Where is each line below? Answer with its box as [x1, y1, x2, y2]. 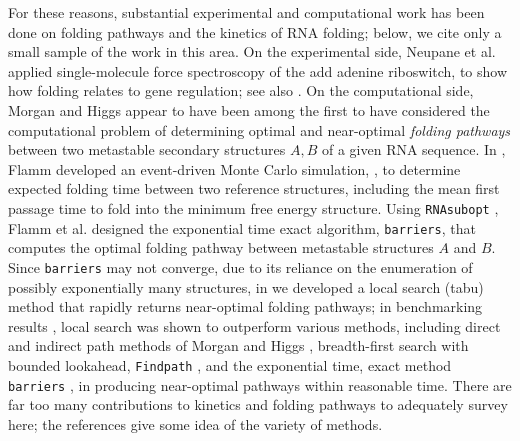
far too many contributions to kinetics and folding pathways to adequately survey [8, 394, 508, 415]
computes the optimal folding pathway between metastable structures [8, 237, 434, 258]
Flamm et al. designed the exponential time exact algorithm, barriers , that [8, 217, 476, 238]
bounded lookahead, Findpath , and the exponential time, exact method [8, 354, 452, 375]
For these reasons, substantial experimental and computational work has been [8, 2, 485, 22]
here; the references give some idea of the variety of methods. [8, 413, 383, 434]
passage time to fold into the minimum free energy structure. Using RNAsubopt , [8, 197, 499, 218]
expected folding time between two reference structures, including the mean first [8, 178, 500, 199]
